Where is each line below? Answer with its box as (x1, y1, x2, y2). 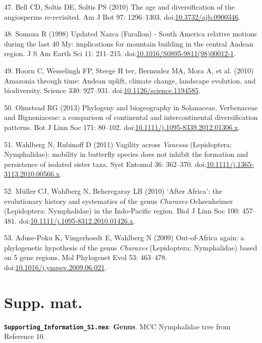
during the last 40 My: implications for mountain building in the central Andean (4, 38, 253, 49)
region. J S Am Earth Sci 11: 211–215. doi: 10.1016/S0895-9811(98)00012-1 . (4, 48, 236, 59)
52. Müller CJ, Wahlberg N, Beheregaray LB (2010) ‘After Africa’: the (4, 185, 223, 196)
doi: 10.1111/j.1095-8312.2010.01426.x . (19, 215, 135, 226)
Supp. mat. (4, 291, 83, 312)
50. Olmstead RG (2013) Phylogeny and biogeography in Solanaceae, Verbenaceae (4, 102, 258, 112)
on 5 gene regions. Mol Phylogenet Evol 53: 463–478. (4, 252, 167, 263)
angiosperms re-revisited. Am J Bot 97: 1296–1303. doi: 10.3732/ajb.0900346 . (4, 11, 241, 22)
